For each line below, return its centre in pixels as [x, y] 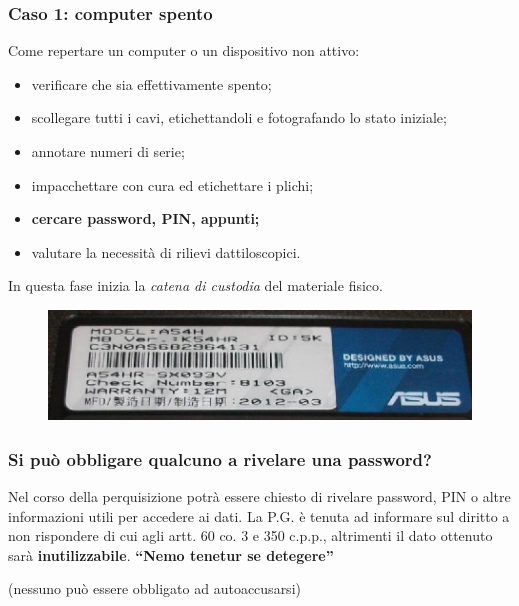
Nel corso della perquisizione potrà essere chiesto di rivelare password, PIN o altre [259, 495]
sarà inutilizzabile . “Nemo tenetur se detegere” [171, 554]
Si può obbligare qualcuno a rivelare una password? [220, 458]
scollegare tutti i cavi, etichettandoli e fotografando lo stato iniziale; [239, 117]
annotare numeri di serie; [108, 151]
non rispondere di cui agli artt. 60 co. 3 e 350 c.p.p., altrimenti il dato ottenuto [250, 535]
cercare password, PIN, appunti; [145, 218]
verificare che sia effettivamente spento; [151, 83]
